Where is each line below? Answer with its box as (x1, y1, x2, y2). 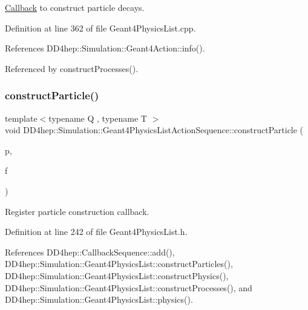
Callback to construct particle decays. (5, 1, 145, 13)
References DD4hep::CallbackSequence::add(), (5, 245, 175, 258)
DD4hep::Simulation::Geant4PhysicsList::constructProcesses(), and (5, 281, 252, 294)
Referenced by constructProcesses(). (5, 62, 139, 74)
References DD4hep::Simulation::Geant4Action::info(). (5, 42, 205, 54)
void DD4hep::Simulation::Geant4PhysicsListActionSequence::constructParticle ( (5, 124, 304, 136)
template (5, 111, 38, 124)
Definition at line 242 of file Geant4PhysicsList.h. (5, 225, 188, 238)
